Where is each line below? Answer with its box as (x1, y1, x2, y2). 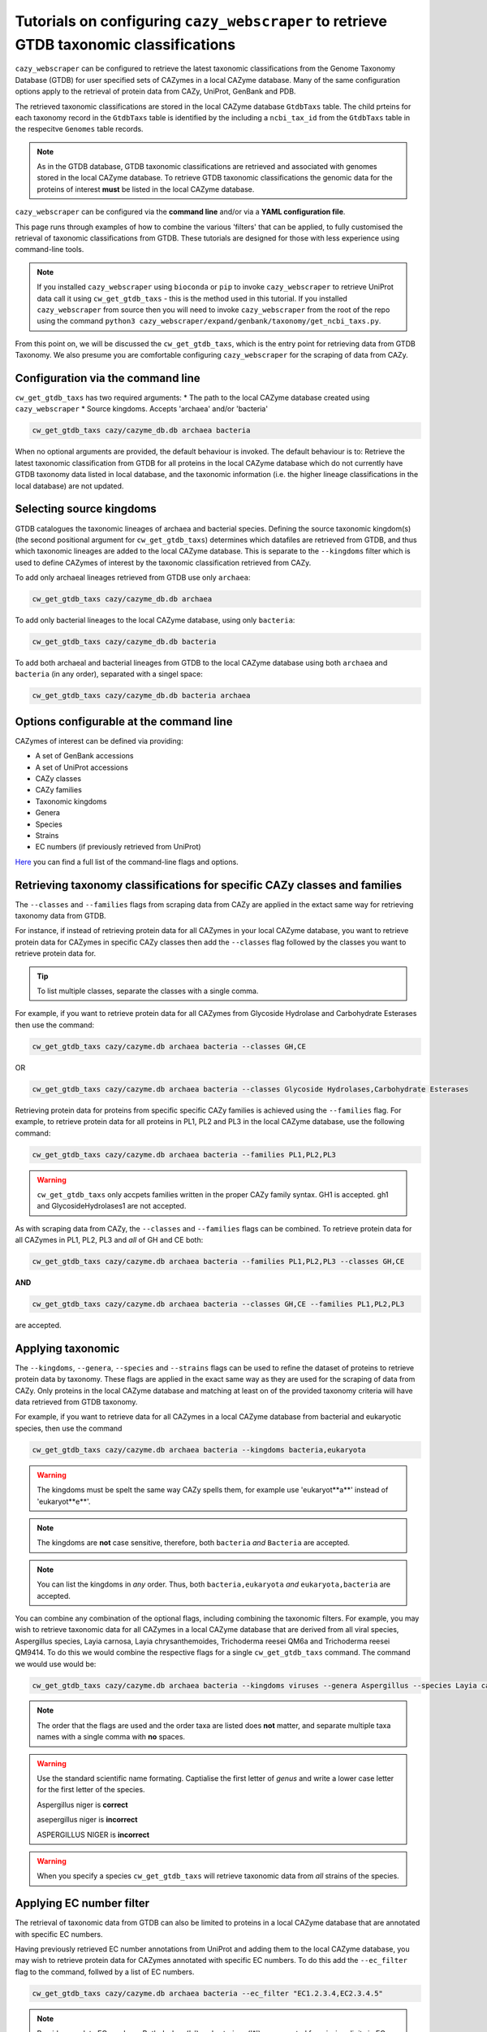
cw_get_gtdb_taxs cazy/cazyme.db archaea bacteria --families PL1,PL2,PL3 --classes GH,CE (32, 1257, 405, 1266)
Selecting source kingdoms (15, 502, 157, 516)
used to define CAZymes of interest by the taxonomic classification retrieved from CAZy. (15, 558, 312, 567)
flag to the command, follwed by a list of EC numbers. (15, 1967, 195, 1977)
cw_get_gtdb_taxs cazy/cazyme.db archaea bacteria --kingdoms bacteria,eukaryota (32, 1445, 367, 1454)
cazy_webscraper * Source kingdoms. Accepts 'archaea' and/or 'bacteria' (15, 404, 268, 414)
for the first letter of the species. (37, 1785, 145, 1795)
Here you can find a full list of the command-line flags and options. (15, 857, 239, 866)
